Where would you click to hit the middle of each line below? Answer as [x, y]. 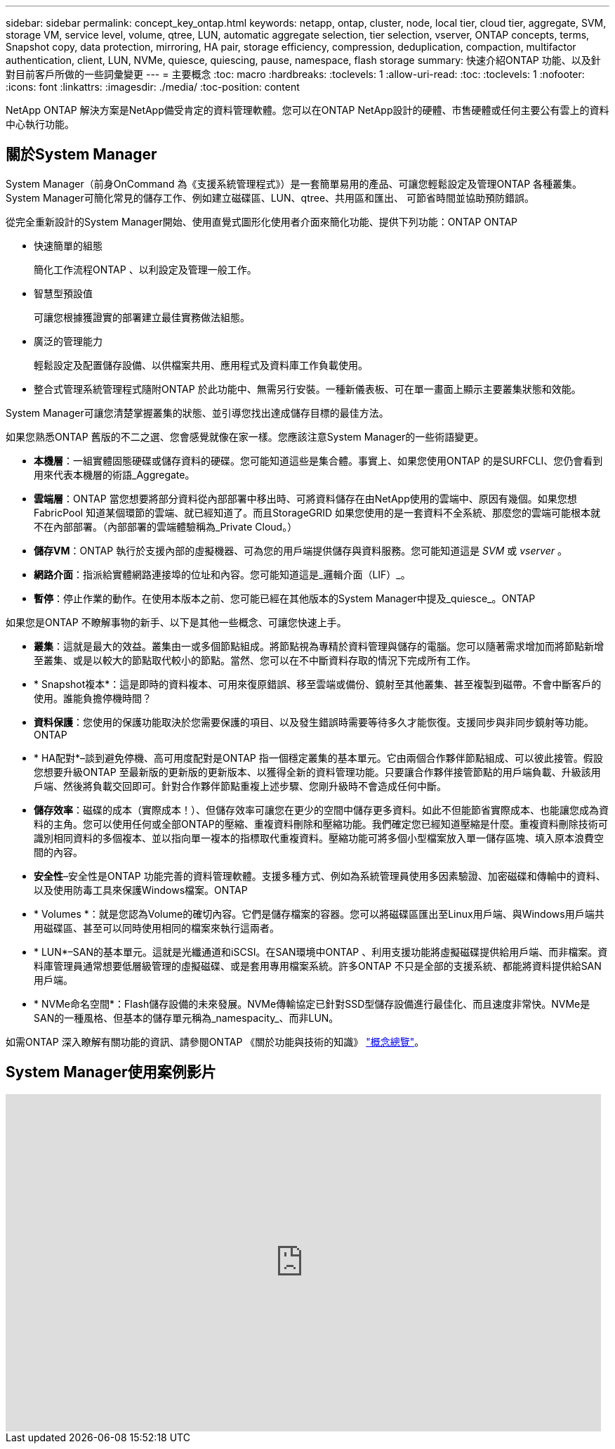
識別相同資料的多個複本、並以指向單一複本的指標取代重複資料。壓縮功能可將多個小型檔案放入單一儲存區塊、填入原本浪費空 [319, 838]
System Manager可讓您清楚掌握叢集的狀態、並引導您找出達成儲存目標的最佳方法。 [197, 412]
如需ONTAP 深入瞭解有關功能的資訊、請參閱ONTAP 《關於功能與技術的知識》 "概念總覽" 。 [215, 1041]
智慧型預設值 [63, 293]
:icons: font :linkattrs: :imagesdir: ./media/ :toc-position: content [153, 87]
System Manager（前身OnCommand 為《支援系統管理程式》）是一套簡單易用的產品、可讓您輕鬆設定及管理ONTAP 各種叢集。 [294, 183]
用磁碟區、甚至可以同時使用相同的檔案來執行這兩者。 [157, 928]
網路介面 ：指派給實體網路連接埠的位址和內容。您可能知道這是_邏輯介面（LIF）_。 [222, 574]
